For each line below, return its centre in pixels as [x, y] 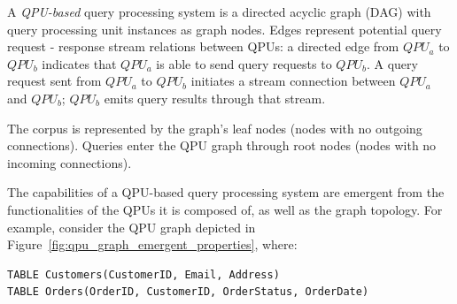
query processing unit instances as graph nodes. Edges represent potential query [225, 29]
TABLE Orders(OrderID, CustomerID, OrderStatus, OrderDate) [188, 292]
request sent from [54, 81]
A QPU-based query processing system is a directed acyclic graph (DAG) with [219, 11]
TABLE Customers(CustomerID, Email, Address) [143, 274]
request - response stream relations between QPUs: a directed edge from [203, 46]
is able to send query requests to [244, 63]
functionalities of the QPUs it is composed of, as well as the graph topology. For [225, 209]
